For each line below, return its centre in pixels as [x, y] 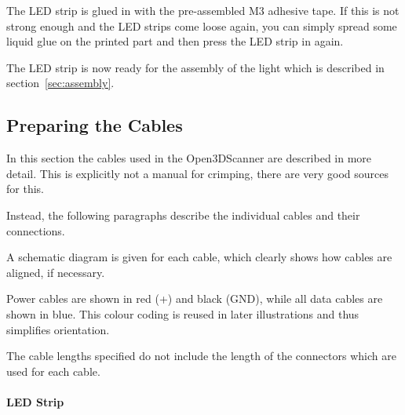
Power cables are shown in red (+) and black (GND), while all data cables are [195, 299]
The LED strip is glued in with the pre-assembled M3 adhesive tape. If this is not [203, 10]
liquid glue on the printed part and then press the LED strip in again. [175, 41]
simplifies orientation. [58, 329]
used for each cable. [53, 371]
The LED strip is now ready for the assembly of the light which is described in [195, 67]
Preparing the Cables [95, 125]
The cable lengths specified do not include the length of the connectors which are [201, 356]
